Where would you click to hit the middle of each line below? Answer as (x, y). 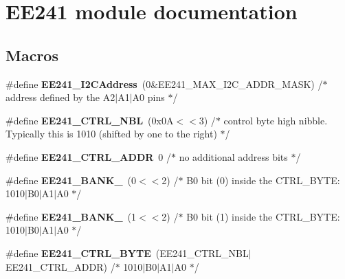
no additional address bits (233, 156)
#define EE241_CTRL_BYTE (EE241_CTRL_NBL (127, 253)
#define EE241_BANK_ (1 (71, 216)
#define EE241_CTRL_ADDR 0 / (88, 156)
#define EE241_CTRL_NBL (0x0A (90, 120)
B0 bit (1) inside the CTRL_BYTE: (263, 216)
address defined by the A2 (60, 97)
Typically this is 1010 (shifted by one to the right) (111, 134)
